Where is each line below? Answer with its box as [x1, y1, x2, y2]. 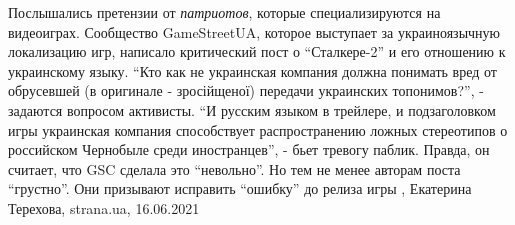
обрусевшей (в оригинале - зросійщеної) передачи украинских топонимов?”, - [8, 80, 484, 101]
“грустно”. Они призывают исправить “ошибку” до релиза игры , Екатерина [8, 178, 472, 199]
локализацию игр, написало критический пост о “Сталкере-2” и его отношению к [8, 41, 506, 62]
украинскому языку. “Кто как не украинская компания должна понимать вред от [8, 60, 497, 81]
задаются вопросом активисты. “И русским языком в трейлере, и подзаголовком [8, 99, 496, 120]
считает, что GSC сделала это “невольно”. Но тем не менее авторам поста [8, 158, 461, 179]
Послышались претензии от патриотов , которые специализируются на [8, 2, 441, 22]
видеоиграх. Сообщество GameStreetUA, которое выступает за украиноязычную [8, 21, 501, 42]
